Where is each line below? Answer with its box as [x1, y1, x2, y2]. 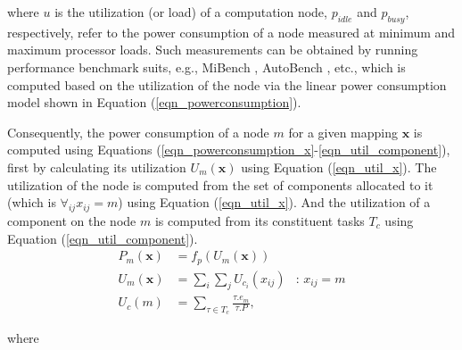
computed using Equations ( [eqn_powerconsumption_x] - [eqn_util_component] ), [7, 140, 450, 159]
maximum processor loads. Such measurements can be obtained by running [7, 40, 418, 59]
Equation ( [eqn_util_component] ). [7, 229, 198, 247]
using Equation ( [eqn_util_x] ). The [241, 157, 437, 176]
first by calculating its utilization [7, 157, 186, 176]
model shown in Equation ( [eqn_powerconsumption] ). [7, 93, 301, 112]
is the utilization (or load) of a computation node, [54, 3, 327, 21]
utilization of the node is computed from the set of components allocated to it [7, 175, 433, 194]
